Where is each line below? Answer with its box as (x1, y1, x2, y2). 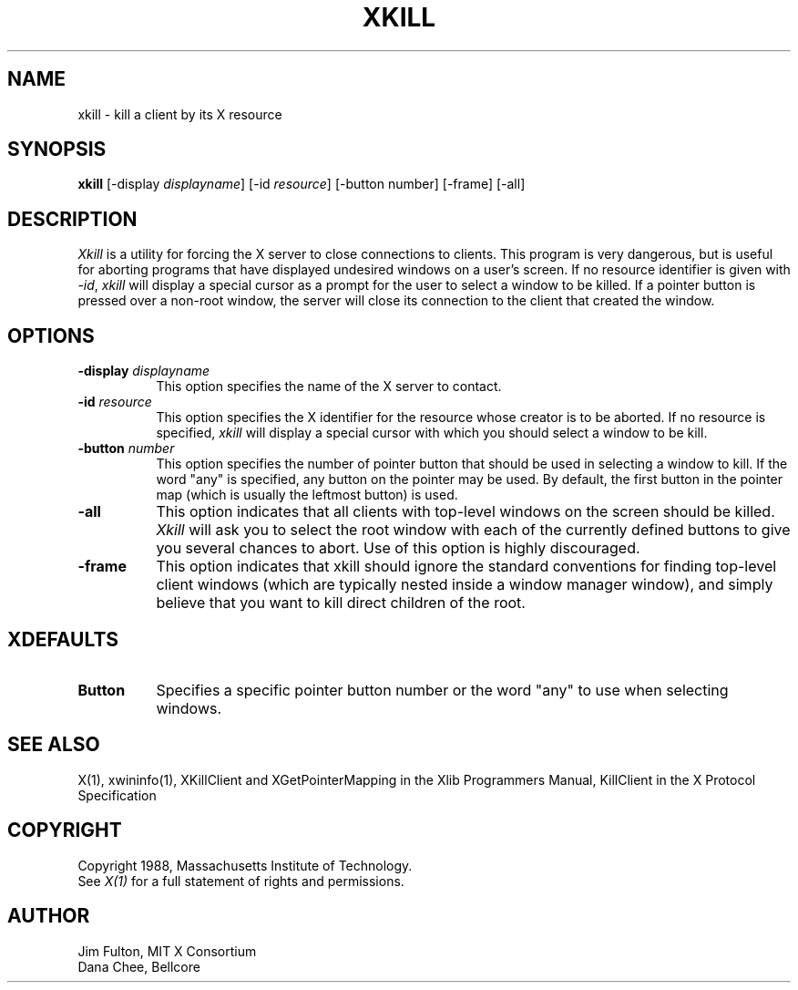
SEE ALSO (7, 733, 100, 757)
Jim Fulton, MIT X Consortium (77, 943, 257, 959)
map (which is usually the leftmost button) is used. (156, 487, 458, 503)
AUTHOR (7, 904, 90, 928)
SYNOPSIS (7, 138, 107, 161)
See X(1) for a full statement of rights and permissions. (77, 872, 404, 889)
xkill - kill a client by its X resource (77, 106, 282, 122)
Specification (77, 787, 157, 803)
